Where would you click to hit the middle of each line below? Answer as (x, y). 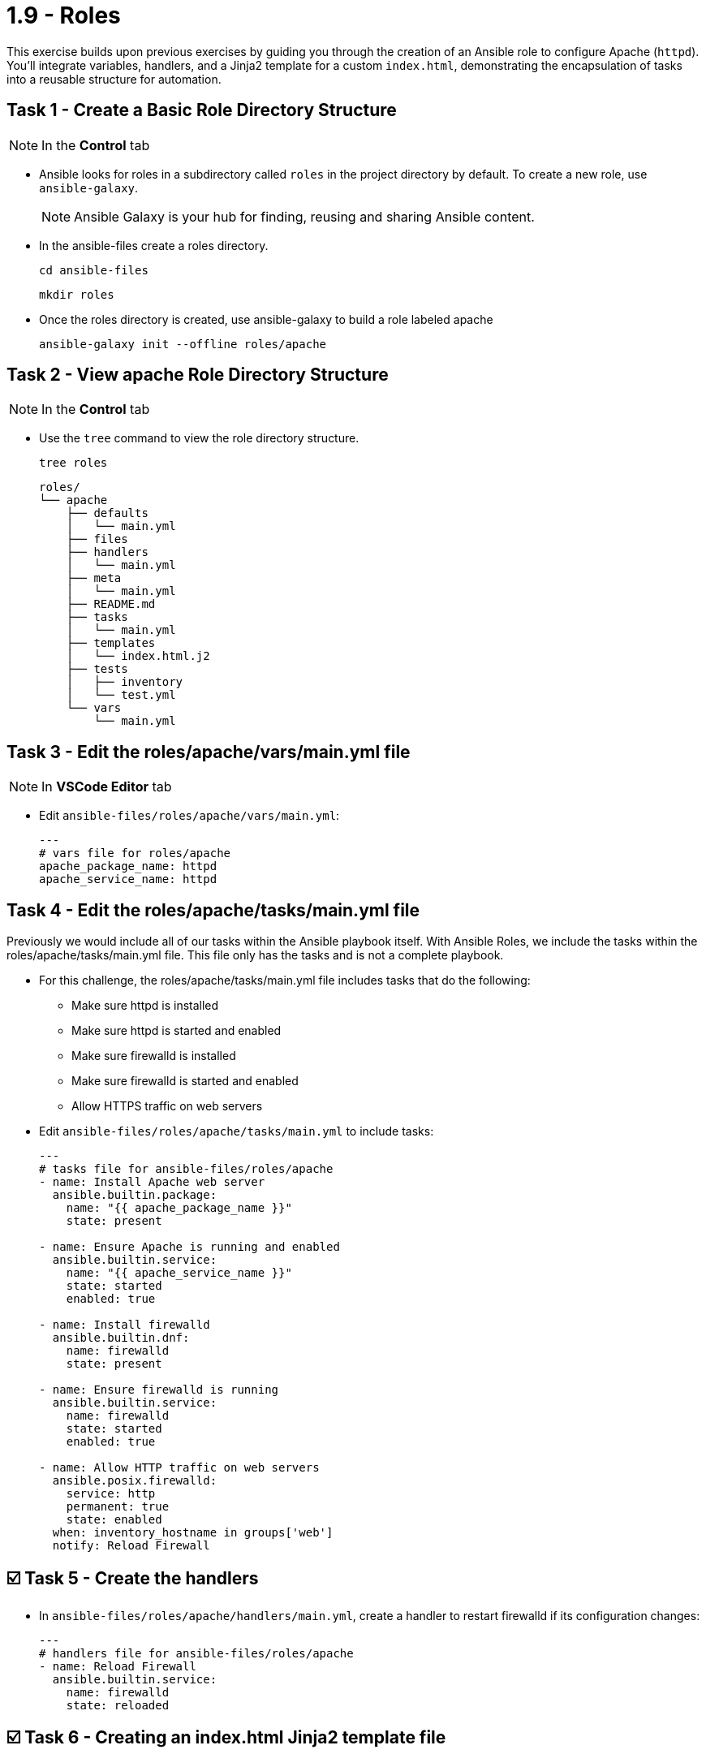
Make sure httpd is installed (145, 1006)
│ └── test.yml (121, 695)
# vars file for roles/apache (135, 853)
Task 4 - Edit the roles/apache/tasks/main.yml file (213, 910)
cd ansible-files (94, 270)
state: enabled (114, 1520)
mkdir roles (77, 294)
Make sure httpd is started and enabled (176, 1031)
